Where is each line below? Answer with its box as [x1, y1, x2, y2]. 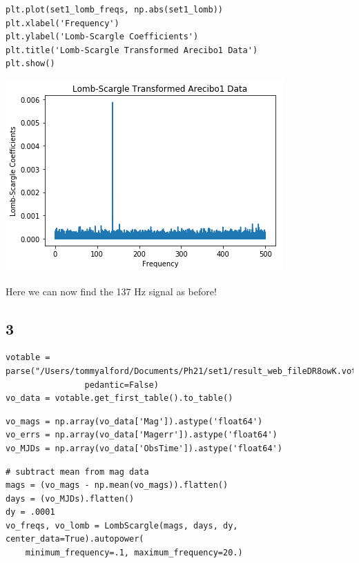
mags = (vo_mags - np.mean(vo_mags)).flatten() [6, 480, 229, 491]
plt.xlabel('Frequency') [6, 18, 119, 28]
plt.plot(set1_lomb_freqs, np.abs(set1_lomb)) [6, 5, 223, 14]
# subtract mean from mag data [6, 466, 149, 477]
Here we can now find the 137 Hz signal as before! [6, 284, 217, 298]
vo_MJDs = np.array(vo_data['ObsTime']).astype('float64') [6, 443, 282, 453]
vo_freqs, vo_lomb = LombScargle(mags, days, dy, [6, 520, 238, 531]
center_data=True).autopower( [6, 534, 144, 544]
